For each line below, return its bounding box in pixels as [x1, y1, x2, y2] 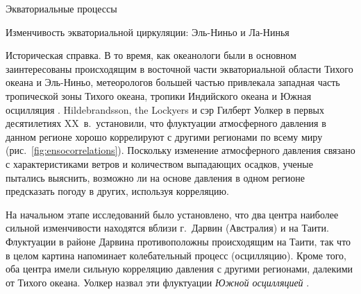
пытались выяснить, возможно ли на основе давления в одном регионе [6, 170, 305, 184]
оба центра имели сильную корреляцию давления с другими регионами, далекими [6, 261, 353, 276]
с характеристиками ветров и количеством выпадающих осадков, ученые [6, 156, 313, 171]
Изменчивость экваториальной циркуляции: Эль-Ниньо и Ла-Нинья [6, 24, 289, 39]
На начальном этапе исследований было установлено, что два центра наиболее [6, 207, 339, 221]
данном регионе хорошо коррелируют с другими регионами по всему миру [6, 129, 323, 144]
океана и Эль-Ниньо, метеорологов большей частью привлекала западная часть [6, 75, 340, 89]
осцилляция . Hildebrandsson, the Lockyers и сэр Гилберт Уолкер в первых [6, 102, 324, 116]
